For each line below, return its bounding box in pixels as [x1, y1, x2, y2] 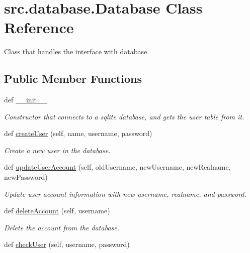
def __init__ [4, 94, 47, 105]
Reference [4, 17, 74, 38]
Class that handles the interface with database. [4, 46, 149, 57]
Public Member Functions [4, 71, 142, 86]
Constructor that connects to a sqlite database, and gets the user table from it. [4, 111, 244, 121]
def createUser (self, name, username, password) [4, 128, 152, 139]
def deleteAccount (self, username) [4, 205, 110, 216]
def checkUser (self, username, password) [4, 239, 130, 249]
